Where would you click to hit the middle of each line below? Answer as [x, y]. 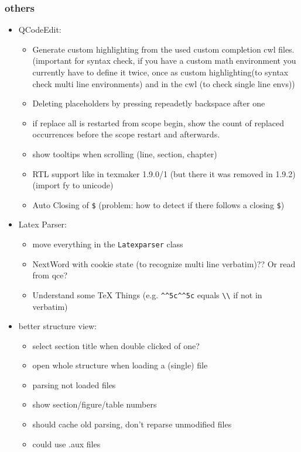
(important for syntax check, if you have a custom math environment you [164, 61]
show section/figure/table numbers [95, 404]
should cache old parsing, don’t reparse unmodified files [132, 424]
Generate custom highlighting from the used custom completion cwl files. [163, 49]
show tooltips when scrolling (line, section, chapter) [125, 153]
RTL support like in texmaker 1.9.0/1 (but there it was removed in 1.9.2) [164, 173]
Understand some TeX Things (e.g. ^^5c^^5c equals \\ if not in [147, 294]
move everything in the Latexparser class [108, 244]
